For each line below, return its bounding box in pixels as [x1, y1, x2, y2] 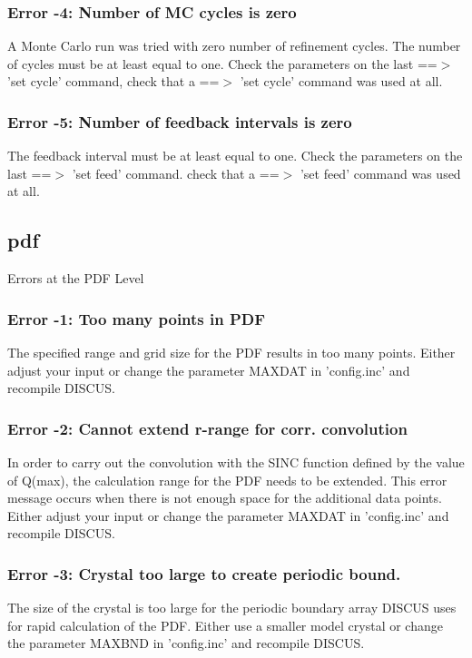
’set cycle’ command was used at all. [240, 72, 443, 91]
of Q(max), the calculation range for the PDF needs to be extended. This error [7, 470, 447, 489]
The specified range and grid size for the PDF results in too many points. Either [7, 343, 456, 362]
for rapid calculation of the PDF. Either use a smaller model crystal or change [7, 615, 443, 634]
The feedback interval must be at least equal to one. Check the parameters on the [7, 146, 463, 165]
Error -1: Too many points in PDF [7, 307, 266, 329]
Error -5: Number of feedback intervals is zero [7, 110, 352, 133]
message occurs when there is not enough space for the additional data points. [7, 488, 442, 507]
